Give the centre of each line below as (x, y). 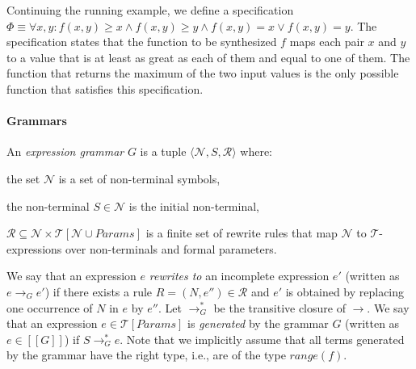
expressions (34, 248)
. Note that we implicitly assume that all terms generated (262, 339)
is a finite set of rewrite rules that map (242, 233)
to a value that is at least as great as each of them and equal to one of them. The (208, 57)
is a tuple (163, 151)
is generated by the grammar (258, 323)
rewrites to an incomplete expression (239, 276)
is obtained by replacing (345, 291)
